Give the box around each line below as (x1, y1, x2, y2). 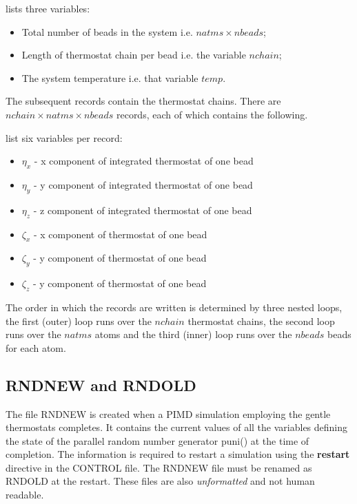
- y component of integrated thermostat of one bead (34, 177, 253, 191)
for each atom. (6, 340, 66, 355)
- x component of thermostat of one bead (33, 227, 207, 241)
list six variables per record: (6, 130, 123, 145)
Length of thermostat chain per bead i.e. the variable (21, 48, 246, 62)
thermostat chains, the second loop (187, 313, 335, 328)
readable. (6, 487, 44, 502)
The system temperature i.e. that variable (21, 70, 198, 85)
